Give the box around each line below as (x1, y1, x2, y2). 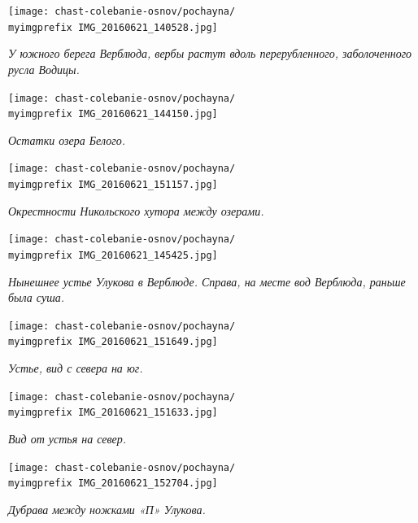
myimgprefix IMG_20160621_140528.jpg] (8, 21, 218, 33)
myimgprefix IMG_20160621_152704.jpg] (8, 477, 218, 490)
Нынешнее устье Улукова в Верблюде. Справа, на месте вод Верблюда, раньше (8, 272, 406, 290)
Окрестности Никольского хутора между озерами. (8, 202, 264, 219)
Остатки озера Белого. (8, 131, 125, 148)
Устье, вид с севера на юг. (8, 360, 143, 377)
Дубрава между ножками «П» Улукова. (8, 500, 206, 517)
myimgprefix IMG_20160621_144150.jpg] (8, 108, 218, 120)
